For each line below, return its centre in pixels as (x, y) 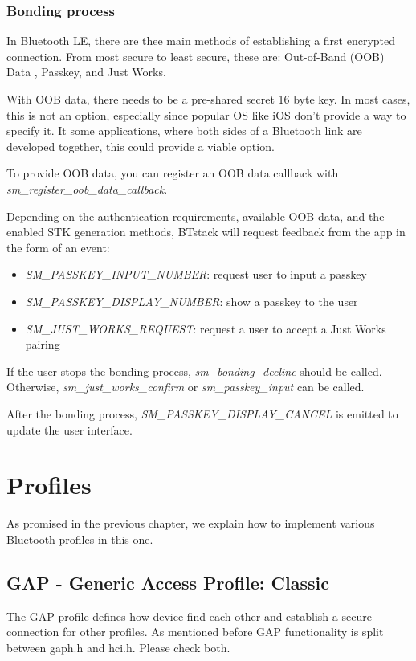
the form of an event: (58, 247)
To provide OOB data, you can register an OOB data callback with (173, 173)
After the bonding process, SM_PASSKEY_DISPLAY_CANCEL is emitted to (202, 413)
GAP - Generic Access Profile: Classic (168, 582)
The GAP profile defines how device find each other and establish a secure (189, 616)
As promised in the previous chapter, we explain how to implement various (191, 523)
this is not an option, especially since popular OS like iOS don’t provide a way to (206, 114)
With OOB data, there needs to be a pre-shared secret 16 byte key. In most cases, (208, 99)
